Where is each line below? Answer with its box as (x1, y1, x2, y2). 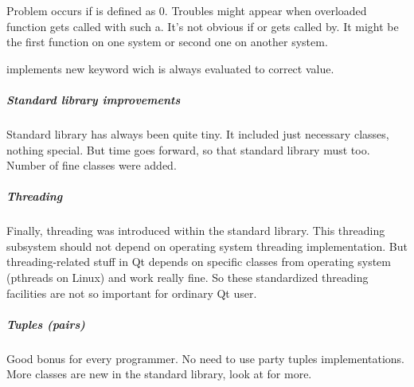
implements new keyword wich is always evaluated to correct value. (6, 60, 334, 76)
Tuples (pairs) (6, 315, 85, 332)
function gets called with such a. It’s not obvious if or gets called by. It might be (6, 18, 399, 34)
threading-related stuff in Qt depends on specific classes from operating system (6, 253, 391, 270)
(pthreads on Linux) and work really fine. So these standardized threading (6, 269, 369, 286)
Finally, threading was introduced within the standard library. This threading (6, 222, 385, 239)
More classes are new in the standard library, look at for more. (6, 365, 312, 382)
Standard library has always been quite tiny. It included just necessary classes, (6, 125, 389, 142)
